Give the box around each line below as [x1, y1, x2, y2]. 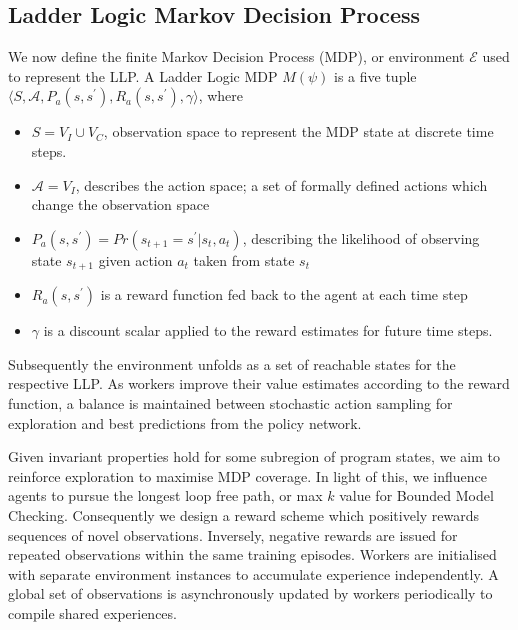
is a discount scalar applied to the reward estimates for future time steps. [43, 320, 493, 341]
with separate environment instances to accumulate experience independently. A [8, 563, 499, 584]
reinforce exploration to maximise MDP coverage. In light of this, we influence [8, 465, 488, 486]
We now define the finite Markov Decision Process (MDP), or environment [8, 46, 465, 67]
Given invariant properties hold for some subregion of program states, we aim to [8, 446, 500, 467]
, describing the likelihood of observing [242, 227, 480, 248]
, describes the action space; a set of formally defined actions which [75, 174, 488, 195]
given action [98, 249, 173, 270]
